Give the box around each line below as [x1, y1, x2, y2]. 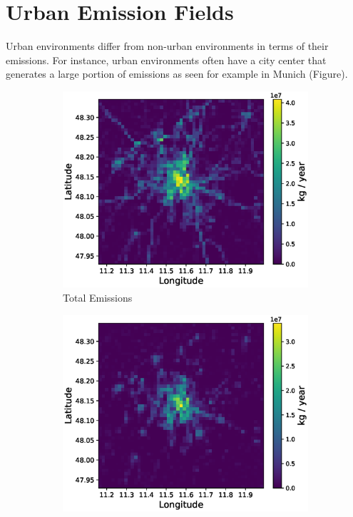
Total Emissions [63, 290, 133, 304]
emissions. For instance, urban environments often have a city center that [6, 52, 327, 67]
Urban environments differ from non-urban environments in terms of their [6, 39, 329, 53]
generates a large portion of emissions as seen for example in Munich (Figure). [6, 66, 348, 81]
